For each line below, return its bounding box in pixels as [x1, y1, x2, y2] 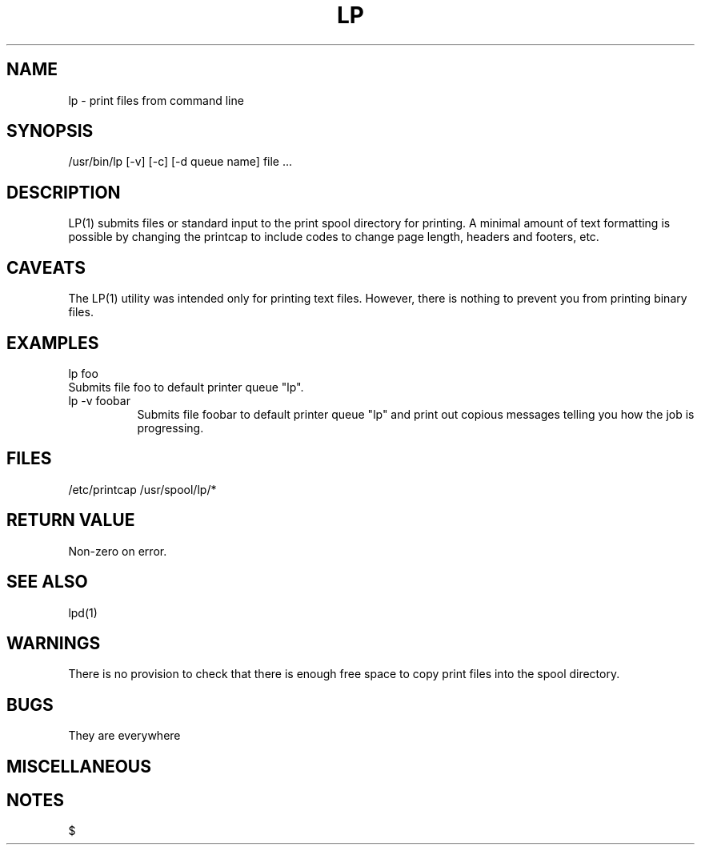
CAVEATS [6, 257, 86, 278]
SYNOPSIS [6, 121, 94, 142]
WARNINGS [6, 632, 101, 653]
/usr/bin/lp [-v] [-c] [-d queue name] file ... [68, 155, 293, 169]
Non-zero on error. [68, 544, 167, 558]
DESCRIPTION [6, 182, 121, 203]
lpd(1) [68, 605, 98, 620]
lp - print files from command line [68, 93, 244, 107]
